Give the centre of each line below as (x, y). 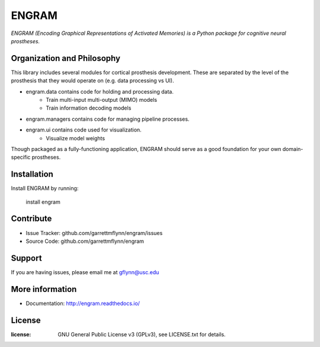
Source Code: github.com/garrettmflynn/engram (85, 241)
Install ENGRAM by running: (45, 188)
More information (44, 289)
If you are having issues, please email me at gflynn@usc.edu (85, 272)
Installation (32, 174)
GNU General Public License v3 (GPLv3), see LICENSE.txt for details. (142, 334)
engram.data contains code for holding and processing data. (100, 91)
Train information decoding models (89, 108)
